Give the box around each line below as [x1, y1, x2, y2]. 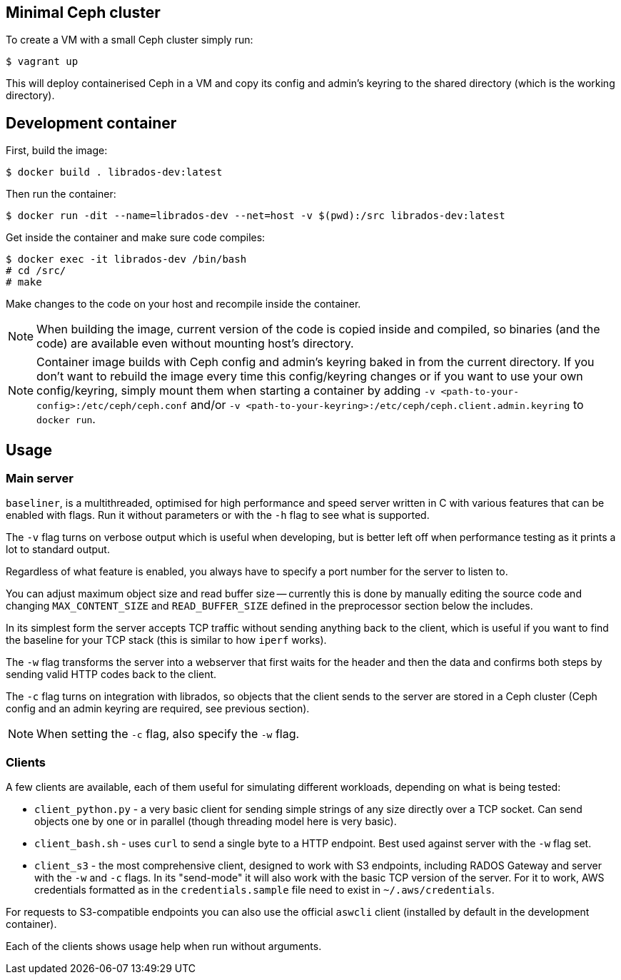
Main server [6, 471, 74, 486]
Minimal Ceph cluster [6, 4, 161, 21]
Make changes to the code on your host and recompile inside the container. [6, 298, 361, 310]
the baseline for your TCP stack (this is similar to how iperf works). [6, 634, 327, 647]
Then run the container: [6, 188, 116, 201]
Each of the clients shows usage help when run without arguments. [6, 940, 322, 953]
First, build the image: [6, 144, 108, 157]
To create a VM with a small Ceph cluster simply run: [6, 34, 253, 46]
